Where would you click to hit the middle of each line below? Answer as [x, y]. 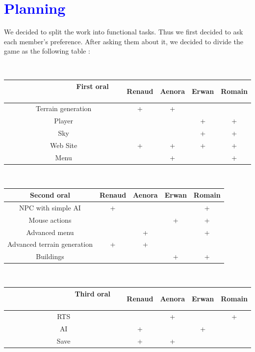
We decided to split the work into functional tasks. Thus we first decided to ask [124, 32]
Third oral [92, 294]
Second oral [50, 195]
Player [64, 121]
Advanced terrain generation [50, 244]
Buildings [50, 256]
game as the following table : [47, 51]
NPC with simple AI [50, 207]
